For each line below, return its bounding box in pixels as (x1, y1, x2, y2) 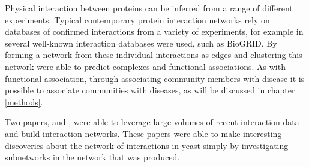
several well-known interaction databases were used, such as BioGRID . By (5, 37, 277, 49)
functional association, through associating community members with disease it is (5, 72, 305, 84)
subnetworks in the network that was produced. (5, 151, 180, 163)
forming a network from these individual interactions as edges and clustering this (5, 48, 302, 61)
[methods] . (5, 95, 43, 108)
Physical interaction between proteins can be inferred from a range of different (5, 2, 293, 14)
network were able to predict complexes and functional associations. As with (5, 60, 286, 72)
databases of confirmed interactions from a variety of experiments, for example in (5, 25, 304, 38)
